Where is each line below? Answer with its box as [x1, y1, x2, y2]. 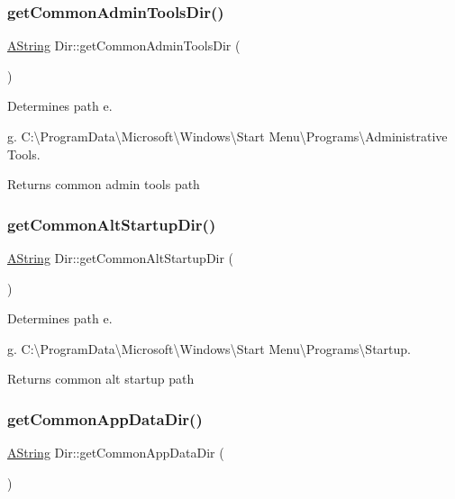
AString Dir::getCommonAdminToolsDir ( [7, 36, 241, 55]
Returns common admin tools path [7, 175, 200, 194]
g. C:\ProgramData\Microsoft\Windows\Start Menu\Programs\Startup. [7, 339, 411, 358]
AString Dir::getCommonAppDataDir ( [7, 443, 224, 462]
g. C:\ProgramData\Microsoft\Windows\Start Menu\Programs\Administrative [7, 127, 448, 145]
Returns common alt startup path [7, 369, 195, 388]
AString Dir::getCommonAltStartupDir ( [7, 249, 234, 267]
